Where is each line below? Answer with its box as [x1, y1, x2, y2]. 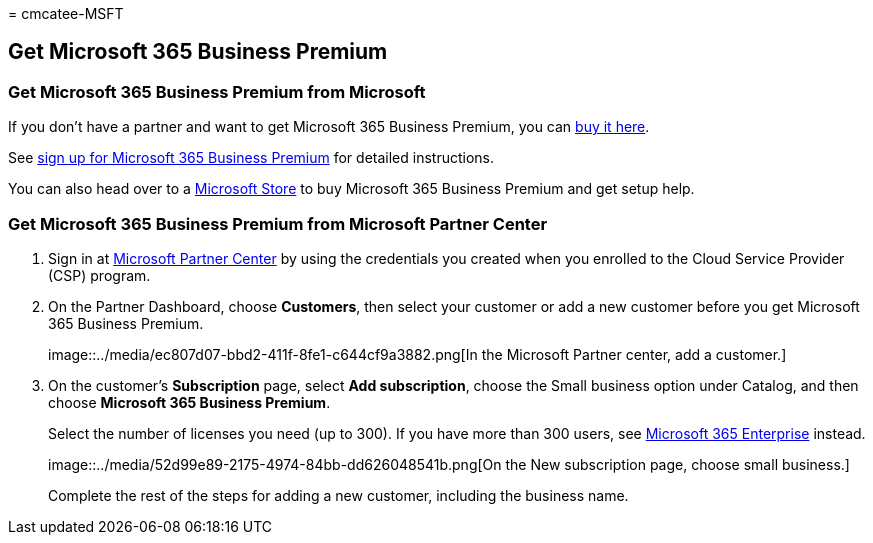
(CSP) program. [48, 266, 151, 284]
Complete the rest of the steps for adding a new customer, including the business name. [48, 486, 629, 504]
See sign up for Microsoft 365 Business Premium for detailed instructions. [8, 149, 494, 167]
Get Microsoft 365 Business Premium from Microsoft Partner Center [8, 213, 548, 234]
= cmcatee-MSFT [8, 5, 124, 22]
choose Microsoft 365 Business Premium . [48, 393, 331, 411]
